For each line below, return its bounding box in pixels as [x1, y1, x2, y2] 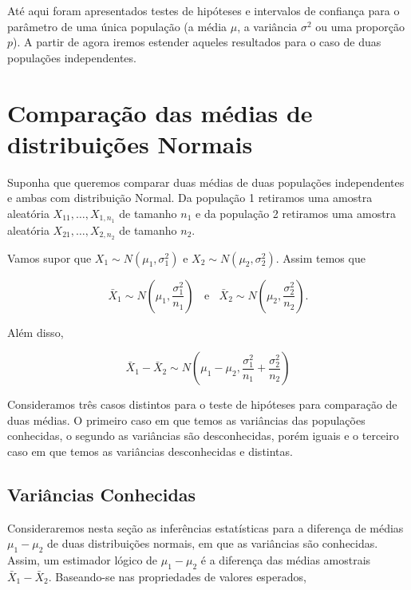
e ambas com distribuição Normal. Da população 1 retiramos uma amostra [7, 189, 373, 206]
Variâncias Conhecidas [7, 481, 196, 506]
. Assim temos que [275, 249, 366, 266]
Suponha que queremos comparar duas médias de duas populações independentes [7, 173, 405, 190]
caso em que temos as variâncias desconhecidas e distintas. [7, 442, 293, 459]
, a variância [237, 18, 298, 34]
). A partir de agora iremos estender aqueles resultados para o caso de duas [13, 34, 381, 50]
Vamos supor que [7, 249, 92, 266]
